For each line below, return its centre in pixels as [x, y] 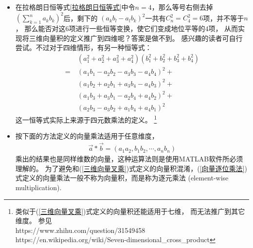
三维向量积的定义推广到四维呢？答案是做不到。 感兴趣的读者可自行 [136, 38]
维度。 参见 [34, 221]
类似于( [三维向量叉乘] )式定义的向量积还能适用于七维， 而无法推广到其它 [130, 211]
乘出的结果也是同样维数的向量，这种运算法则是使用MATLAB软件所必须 [129, 159]
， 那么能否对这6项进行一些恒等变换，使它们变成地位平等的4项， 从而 [127, 28]
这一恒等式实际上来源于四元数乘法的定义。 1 [86, 119]
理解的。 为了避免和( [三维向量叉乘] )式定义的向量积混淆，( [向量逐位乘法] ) [131, 168]
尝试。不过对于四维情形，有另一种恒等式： [83, 47]
